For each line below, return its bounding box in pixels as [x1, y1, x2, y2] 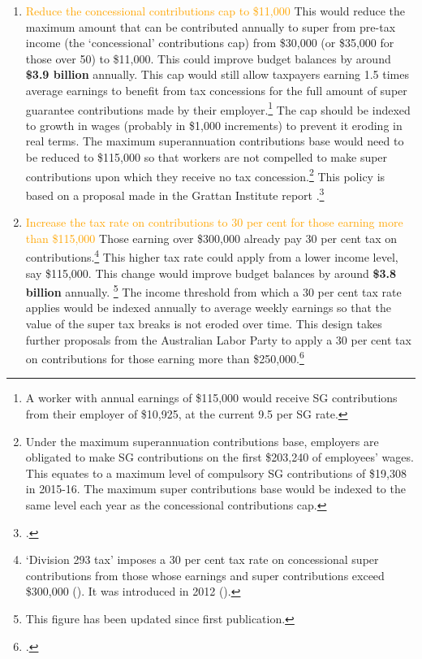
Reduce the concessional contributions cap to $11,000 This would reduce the [25, 2, 406, 19]
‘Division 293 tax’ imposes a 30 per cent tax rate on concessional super [25, 551, 379, 568]
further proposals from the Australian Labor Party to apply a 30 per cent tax [25, 331, 411, 348]
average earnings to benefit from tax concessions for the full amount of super [25, 81, 407, 98]
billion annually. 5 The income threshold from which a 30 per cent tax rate [25, 281, 402, 300]
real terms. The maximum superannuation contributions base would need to [25, 132, 404, 150]
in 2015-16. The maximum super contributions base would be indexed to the [25, 480, 406, 497]
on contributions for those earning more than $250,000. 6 [25, 348, 304, 366]
